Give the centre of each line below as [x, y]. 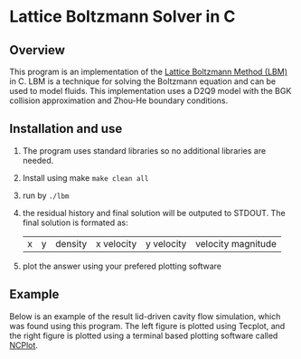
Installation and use [66, 129]
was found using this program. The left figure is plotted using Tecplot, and [147, 326]
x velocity [116, 243]
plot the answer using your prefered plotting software [122, 266]
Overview [38, 50]
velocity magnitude [236, 243]
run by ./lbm [46, 195]
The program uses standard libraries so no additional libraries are [144, 150]
